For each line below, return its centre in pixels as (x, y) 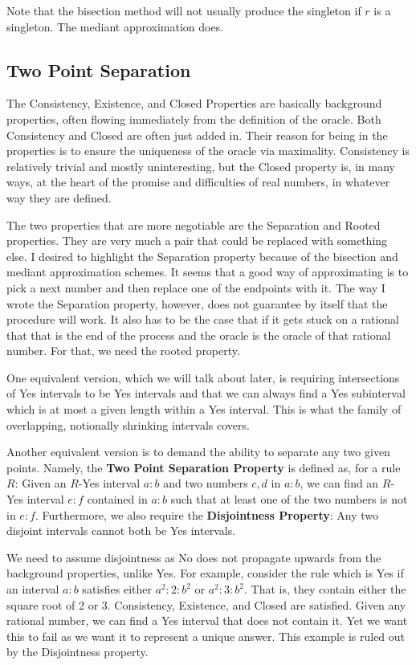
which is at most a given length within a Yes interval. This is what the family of (204, 409)
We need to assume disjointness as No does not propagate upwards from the (194, 557)
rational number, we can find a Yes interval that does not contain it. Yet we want (207, 620)
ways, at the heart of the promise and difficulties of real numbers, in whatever (198, 182)
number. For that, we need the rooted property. (123, 351)
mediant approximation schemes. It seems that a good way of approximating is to (208, 272)
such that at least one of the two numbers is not (289, 499)
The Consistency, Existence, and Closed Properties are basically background (194, 103)
